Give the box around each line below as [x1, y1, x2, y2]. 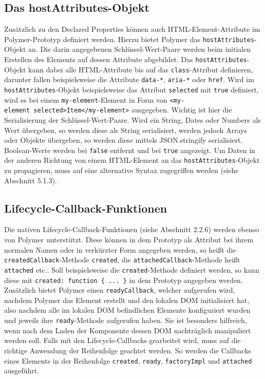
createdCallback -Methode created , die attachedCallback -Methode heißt [4, 254, 240, 265]
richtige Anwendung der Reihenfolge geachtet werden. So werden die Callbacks [4, 345, 252, 355]
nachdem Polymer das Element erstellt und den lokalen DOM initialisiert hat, [4, 294, 250, 305]
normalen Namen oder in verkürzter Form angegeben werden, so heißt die [4, 244, 236, 255]
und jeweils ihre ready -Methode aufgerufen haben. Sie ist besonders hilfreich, [4, 315, 247, 326]
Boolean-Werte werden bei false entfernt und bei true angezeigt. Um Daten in [4, 144, 255, 155]
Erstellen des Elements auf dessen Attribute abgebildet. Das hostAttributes [4, 54, 247, 65]
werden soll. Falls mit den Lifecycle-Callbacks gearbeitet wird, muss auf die [4, 335, 241, 346]
